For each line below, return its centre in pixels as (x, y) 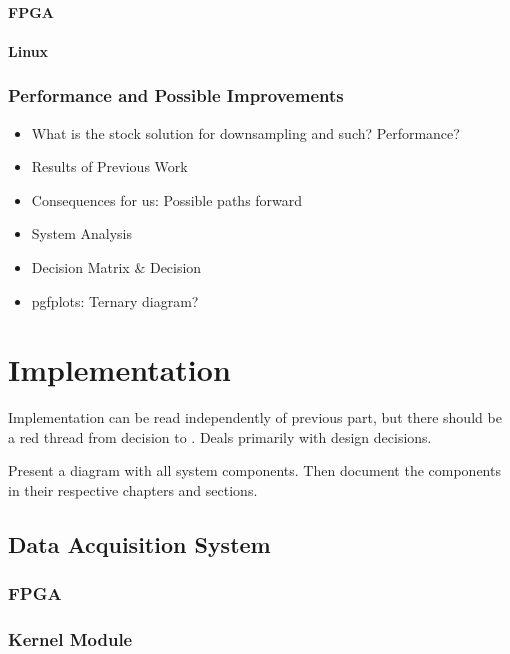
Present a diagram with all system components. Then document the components (254, 470)
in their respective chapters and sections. (133, 490)
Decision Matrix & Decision (116, 266)
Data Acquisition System (139, 544)
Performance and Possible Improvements (176, 95)
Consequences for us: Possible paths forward (167, 199)
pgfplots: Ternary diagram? (115, 300)
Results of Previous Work (109, 166)
